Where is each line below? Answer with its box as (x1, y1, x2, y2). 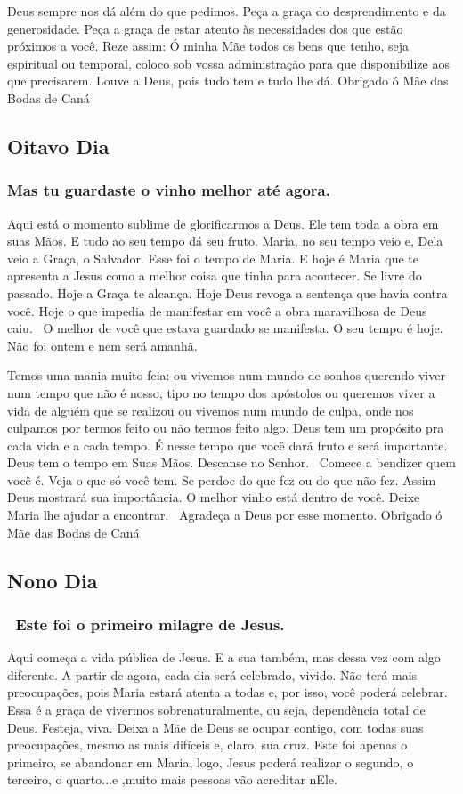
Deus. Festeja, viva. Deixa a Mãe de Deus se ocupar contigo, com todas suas (7, 717, 424, 736)
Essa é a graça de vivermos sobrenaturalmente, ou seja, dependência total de (7, 701, 426, 719)
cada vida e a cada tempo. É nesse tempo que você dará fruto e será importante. (7, 435, 448, 454)
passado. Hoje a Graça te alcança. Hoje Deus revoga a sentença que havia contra (7, 283, 448, 302)
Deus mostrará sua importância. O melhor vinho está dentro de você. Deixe (7, 488, 420, 506)
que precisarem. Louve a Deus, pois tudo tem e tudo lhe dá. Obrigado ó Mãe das (7, 71, 449, 90)
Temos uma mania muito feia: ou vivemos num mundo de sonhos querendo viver (7, 366, 445, 385)
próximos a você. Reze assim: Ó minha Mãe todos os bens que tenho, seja (7, 36, 410, 55)
